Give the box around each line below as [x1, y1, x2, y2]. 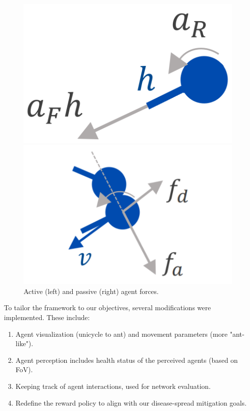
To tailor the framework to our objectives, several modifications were [4, 302, 211, 313]
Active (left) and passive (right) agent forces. [24, 286, 159, 296]
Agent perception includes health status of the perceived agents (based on [15, 354, 238, 365]
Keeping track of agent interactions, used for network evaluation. [15, 381, 211, 391]
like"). [15, 338, 33, 349]
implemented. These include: [4, 312, 90, 323]
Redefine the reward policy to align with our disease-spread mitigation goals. [15, 397, 247, 408]
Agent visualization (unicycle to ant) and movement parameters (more [15, 328, 228, 339]
